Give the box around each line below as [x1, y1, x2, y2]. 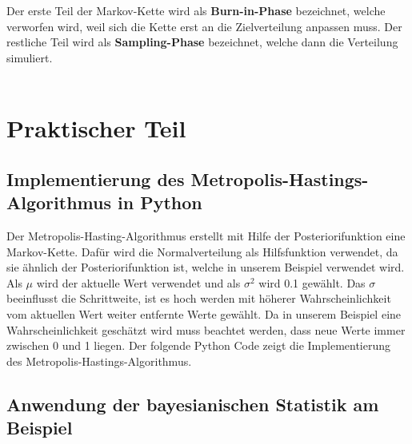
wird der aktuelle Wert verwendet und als [36, 274, 241, 291]
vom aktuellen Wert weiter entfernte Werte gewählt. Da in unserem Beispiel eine [6, 305, 402, 322]
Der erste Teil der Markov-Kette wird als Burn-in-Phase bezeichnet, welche [6, 2, 386, 18]
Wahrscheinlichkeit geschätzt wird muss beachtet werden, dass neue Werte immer [6, 321, 406, 338]
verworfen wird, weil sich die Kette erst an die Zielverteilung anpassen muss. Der [6, 18, 402, 34]
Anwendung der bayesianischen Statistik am [6, 391, 379, 416]
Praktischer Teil [6, 112, 186, 145]
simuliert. [6, 49, 53, 65]
